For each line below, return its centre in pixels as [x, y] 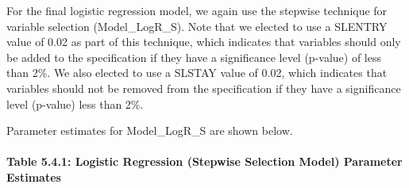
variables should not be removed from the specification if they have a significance [204, 88]
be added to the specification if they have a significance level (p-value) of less [194, 57]
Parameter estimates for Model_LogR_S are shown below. [150, 130]
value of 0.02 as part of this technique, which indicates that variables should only [204, 42]
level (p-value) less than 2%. [75, 104]
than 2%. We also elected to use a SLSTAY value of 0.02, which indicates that [197, 73]
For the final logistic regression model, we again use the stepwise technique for [197, 10]
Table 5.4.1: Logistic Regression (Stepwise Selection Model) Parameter [204, 161]
